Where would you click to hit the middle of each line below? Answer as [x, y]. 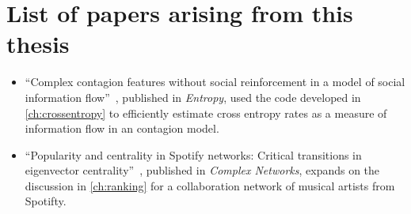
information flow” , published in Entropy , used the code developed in [193, 97]
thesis [38, 44]
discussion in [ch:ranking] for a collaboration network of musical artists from [210, 185]
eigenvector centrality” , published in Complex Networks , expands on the [202, 170]
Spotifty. [46, 201]
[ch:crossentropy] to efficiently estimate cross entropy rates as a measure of [206, 113]
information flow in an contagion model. [122, 128]
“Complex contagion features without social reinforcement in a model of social [215, 82]
